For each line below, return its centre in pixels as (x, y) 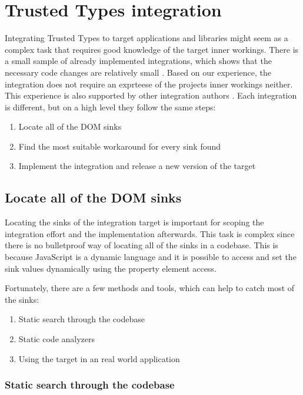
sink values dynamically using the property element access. (111, 268)
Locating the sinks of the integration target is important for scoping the (134, 222)
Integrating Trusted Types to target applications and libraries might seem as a (146, 38)
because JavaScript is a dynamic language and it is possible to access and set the (151, 257)
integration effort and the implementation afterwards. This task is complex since (150, 233)
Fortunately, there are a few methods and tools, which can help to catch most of (150, 288)
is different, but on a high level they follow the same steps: (110, 107)
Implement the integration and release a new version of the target (137, 166)
